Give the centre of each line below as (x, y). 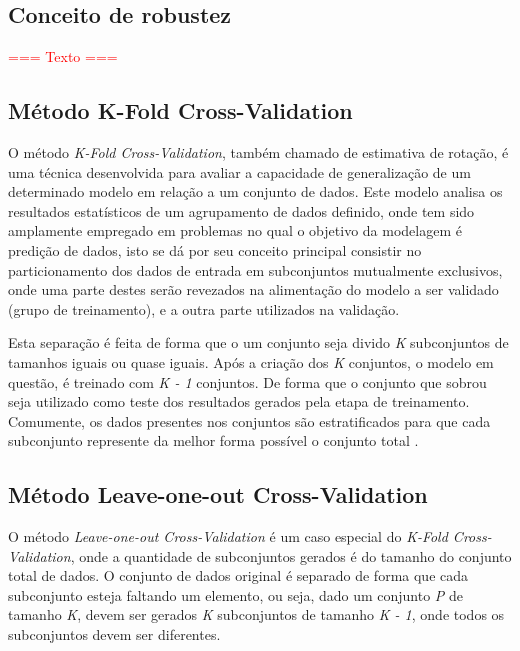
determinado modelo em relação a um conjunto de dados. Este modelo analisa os (255, 191)
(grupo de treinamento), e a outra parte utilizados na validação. (204, 308)
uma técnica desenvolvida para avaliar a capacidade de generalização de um (239, 171)
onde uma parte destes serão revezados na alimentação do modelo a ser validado (253, 289)
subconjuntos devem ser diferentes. (114, 634)
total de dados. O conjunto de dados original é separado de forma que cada (238, 575)
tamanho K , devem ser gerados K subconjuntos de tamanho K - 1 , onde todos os (256, 614)
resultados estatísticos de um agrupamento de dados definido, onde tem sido (241, 210)
